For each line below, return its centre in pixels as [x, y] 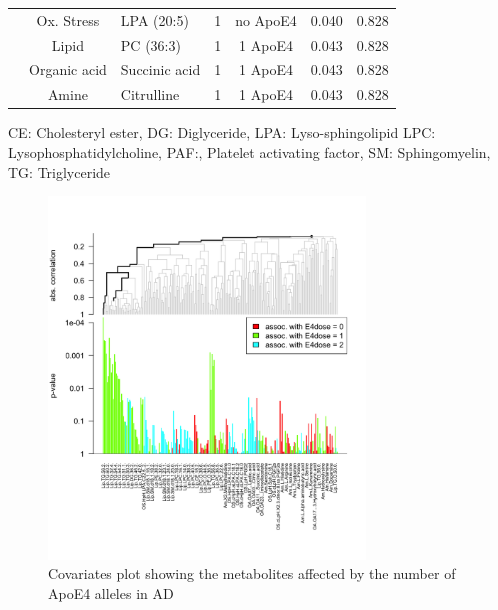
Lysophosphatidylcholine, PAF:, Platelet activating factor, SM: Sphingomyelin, [249, 151]
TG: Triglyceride [59, 171]
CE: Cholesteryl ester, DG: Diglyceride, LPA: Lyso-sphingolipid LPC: [222, 132]
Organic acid [68, 69]
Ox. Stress [68, 19]
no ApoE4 [266, 19]
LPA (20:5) [154, 19]
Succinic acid [160, 69]
